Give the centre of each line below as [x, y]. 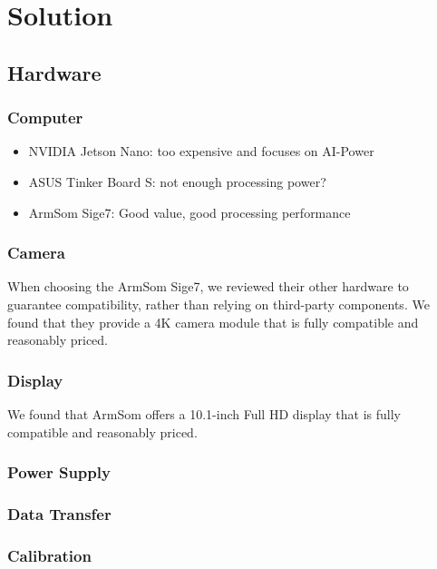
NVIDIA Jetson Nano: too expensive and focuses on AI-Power [201, 151]
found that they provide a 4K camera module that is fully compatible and [213, 322]
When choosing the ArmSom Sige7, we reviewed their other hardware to [208, 286]
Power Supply [59, 472]
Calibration [49, 555]
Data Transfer [59, 513]
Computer [45, 118]
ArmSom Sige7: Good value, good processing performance [189, 212]
